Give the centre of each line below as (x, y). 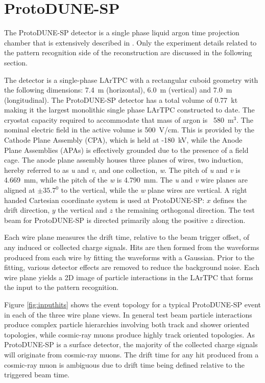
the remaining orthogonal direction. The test (185, 210)
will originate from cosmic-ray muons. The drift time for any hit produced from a (131, 354)
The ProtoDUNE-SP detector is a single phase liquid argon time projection (122, 32)
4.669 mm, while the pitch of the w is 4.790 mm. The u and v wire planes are (126, 180)
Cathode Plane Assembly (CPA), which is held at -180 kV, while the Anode (123, 140)
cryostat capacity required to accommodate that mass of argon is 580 (114, 119)
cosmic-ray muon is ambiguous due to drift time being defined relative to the (124, 364)
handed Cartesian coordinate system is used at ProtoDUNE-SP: (104, 200)
